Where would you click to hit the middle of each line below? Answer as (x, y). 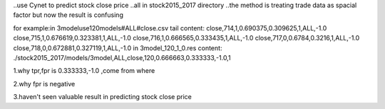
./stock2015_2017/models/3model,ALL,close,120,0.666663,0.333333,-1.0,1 (122, 57)
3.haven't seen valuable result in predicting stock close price (102, 97)
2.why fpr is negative (44, 84)
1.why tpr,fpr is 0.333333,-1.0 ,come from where (84, 71)
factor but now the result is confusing (68, 15)
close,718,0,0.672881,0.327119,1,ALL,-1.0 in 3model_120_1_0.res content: (118, 48)
